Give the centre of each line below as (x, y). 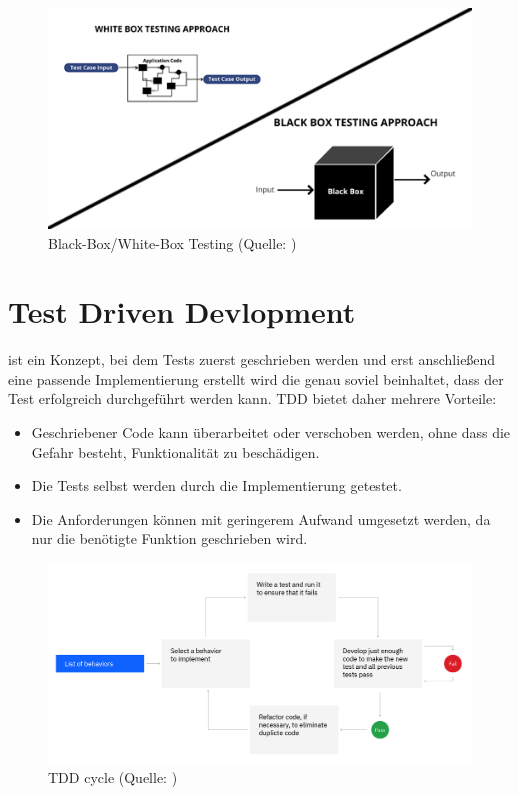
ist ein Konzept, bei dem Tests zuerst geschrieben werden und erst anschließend (252, 359)
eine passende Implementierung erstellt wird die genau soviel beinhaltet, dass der (256, 378)
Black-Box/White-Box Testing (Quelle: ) (172, 242)
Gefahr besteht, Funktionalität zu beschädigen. (175, 451)
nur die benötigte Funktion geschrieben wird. (169, 538)
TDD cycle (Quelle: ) (113, 777)
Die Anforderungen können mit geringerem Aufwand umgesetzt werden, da (261, 518)
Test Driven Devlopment (182, 311)
